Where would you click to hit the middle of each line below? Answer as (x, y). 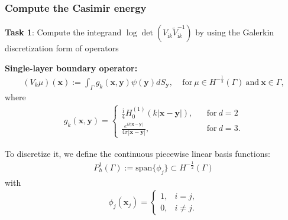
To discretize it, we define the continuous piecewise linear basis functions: (137, 153)
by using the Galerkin (235, 32)
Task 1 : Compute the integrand (63, 32)
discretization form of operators (62, 48)
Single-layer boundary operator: (71, 68)
